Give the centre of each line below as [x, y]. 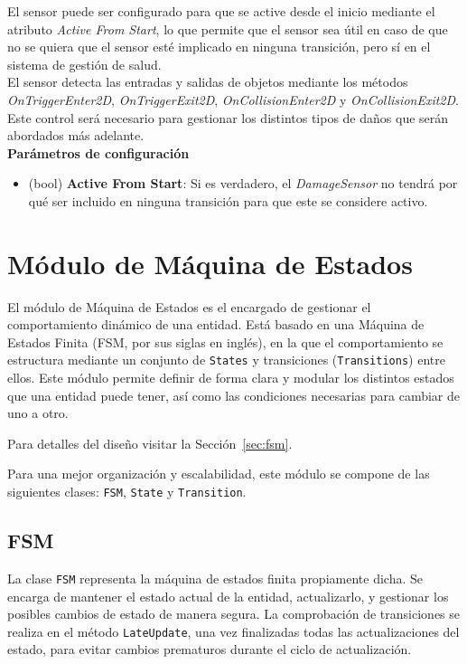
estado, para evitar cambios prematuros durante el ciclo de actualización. [210, 649]
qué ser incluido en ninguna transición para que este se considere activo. [228, 200]
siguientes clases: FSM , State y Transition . [127, 492]
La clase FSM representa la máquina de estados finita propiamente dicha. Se [215, 578]
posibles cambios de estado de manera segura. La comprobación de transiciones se [234, 614]
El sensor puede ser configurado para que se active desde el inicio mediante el [221, 11]
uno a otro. [38, 413]
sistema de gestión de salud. [84, 64]
